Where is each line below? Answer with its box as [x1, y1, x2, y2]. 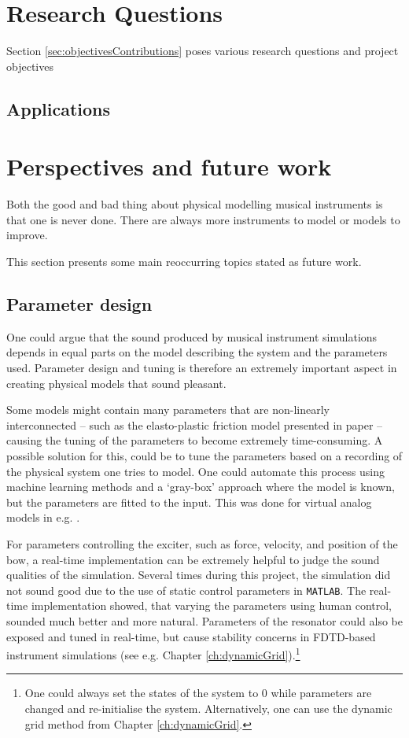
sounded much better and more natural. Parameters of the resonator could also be [6, 612, 403, 629]
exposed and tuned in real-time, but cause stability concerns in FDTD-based [6, 628, 376, 644]
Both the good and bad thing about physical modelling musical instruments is [6, 196, 383, 212]
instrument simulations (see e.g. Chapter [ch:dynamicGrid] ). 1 [6, 644, 300, 662]
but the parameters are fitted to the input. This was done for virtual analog [6, 493, 372, 510]
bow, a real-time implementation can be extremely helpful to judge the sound [6, 551, 380, 567]
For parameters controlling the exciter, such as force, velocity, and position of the [6, 535, 398, 552]
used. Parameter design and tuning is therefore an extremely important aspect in [6, 359, 397, 375]
